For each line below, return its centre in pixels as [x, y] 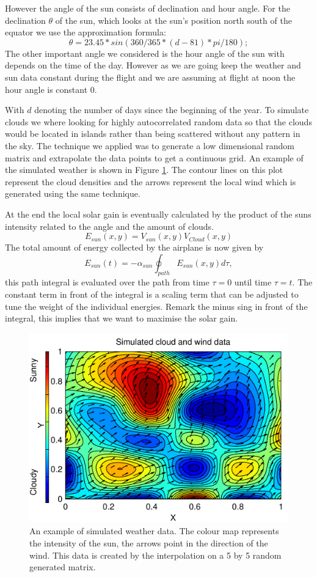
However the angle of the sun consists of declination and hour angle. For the [148, 8]
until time [253, 282]
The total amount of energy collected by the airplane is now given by [134, 247]
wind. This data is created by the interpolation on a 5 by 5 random [155, 555]
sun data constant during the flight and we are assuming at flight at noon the [150, 77]
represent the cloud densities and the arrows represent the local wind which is [151, 181]
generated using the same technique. [73, 193]
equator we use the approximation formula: [86, 32]
